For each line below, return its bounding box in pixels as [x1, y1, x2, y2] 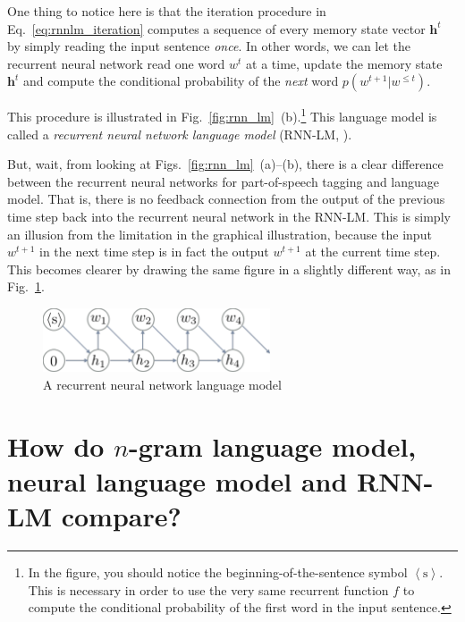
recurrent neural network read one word [7, 54, 225, 72]
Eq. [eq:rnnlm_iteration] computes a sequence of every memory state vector [7, 19, 426, 38]
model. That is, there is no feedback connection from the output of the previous [7, 189, 445, 208]
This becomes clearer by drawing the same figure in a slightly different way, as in [7, 259, 451, 278]
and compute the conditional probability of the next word [22, 71, 339, 90]
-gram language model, [128, 427, 417, 464]
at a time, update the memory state [246, 54, 443, 72]
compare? [61, 498, 182, 534]
